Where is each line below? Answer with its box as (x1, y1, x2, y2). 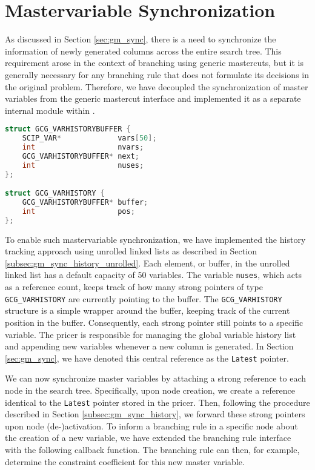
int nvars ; (22, 143, 144, 152)
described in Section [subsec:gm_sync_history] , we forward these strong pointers (5, 408, 305, 420)
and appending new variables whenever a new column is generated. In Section (5, 340, 294, 352)
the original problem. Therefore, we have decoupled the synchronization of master (5, 80, 308, 93)
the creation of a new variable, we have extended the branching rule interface (5, 431, 291, 444)
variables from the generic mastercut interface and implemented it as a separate (5, 92, 301, 105)
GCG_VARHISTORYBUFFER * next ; (22, 151, 139, 161)
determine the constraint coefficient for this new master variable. (5, 455, 245, 468)
